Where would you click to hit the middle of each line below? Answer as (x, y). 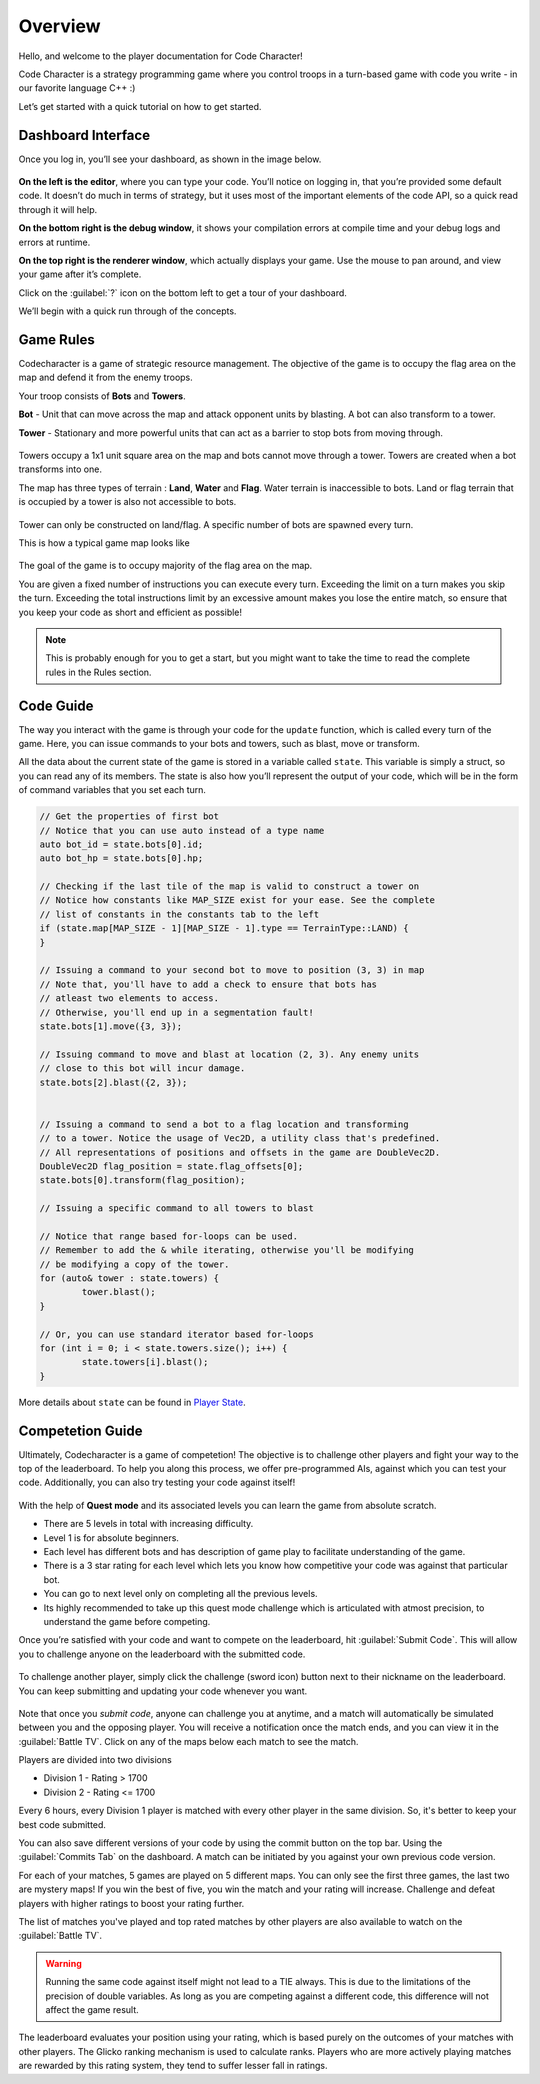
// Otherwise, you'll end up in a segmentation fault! (176, 1012)
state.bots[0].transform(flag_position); (142, 1180)
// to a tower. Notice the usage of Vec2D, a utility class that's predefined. (240, 1138)
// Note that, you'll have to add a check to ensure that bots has (208, 984)
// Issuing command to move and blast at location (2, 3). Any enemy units (229, 1054)
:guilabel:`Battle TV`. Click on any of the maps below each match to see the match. (188, 1741)
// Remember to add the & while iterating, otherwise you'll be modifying (227, 1250)
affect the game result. (92, 2009)
